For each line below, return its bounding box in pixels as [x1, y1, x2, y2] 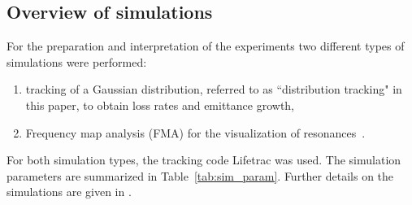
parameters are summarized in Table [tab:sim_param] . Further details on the [7, 167, 394, 184]
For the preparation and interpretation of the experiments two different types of [7, 37, 405, 55]
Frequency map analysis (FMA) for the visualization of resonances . [25, 124, 366, 141]
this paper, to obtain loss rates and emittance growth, [25, 96, 294, 113]
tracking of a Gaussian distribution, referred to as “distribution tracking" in [25, 81, 402, 98]
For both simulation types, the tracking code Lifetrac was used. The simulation [7, 151, 401, 168]
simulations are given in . [7, 183, 132, 200]
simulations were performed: [7, 53, 147, 70]
